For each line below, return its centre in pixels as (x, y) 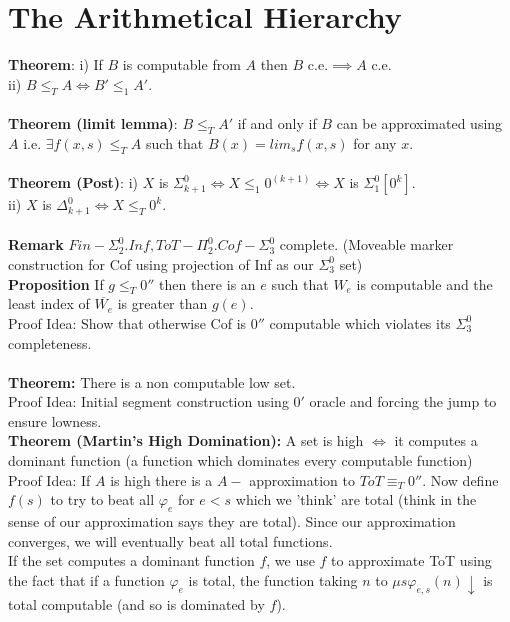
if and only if (277, 123)
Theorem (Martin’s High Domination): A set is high (186, 440)
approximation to (302, 479)
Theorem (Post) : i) (73, 182)
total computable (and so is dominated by (136, 603)
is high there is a (161, 479)
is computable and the (424, 283)
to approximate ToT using (411, 560)
